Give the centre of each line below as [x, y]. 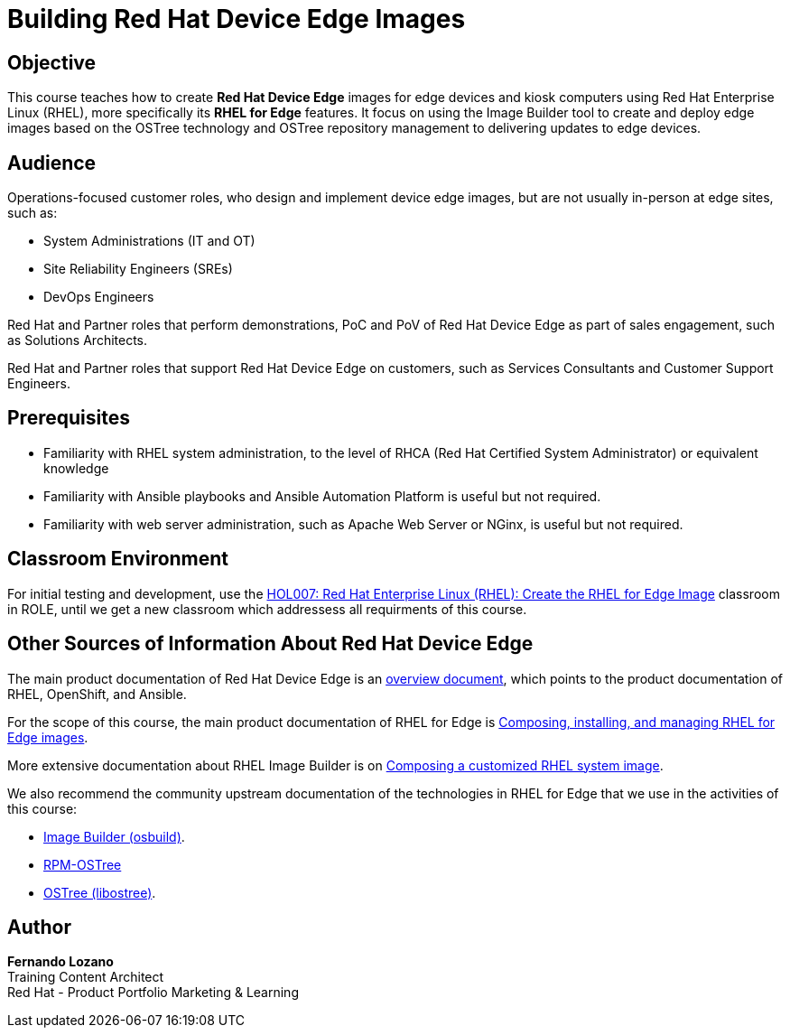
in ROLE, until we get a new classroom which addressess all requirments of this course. [267, 609]
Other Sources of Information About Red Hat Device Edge [270, 644]
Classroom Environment [118, 559]
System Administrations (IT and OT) [149, 241]
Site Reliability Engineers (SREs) [138, 269]
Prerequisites [69, 418]
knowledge [76, 468]
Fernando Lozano [60, 962]
